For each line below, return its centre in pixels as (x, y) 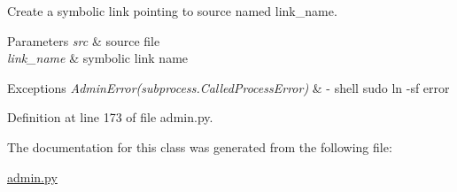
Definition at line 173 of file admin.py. (110, 117)
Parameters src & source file (84, 40)
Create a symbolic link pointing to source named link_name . (172, 11)
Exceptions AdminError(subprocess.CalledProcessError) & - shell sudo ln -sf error (228, 87)
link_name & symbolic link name (98, 58)
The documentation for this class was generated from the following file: (200, 146)
